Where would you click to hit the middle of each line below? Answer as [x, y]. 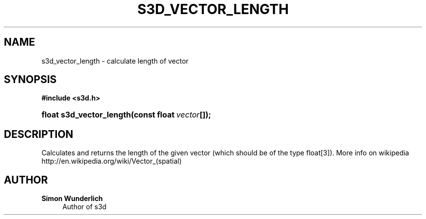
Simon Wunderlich [72, 199]
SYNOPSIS [30, 80]
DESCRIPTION [39, 134]
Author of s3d [84, 207]
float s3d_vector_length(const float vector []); [126, 115]
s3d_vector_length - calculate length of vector [115, 61]
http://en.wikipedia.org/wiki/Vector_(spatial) [112, 161]
